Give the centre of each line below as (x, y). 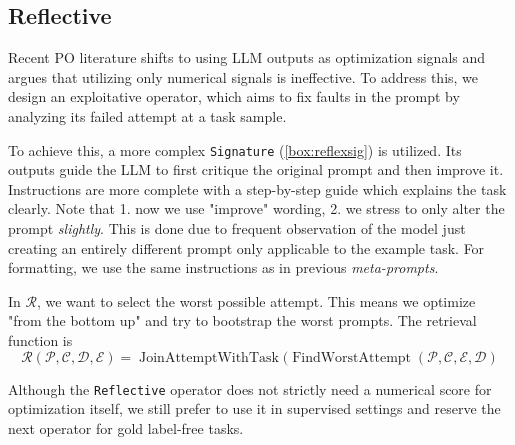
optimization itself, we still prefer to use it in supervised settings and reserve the (254, 408)
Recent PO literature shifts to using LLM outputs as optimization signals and (247, 57)
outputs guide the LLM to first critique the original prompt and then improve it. (256, 169)
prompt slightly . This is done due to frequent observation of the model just (237, 228)
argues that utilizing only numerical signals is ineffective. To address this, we (243, 76)
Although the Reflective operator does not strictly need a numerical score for (250, 388)
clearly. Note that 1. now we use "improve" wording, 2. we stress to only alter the (256, 208)
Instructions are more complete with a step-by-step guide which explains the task (257, 188)
